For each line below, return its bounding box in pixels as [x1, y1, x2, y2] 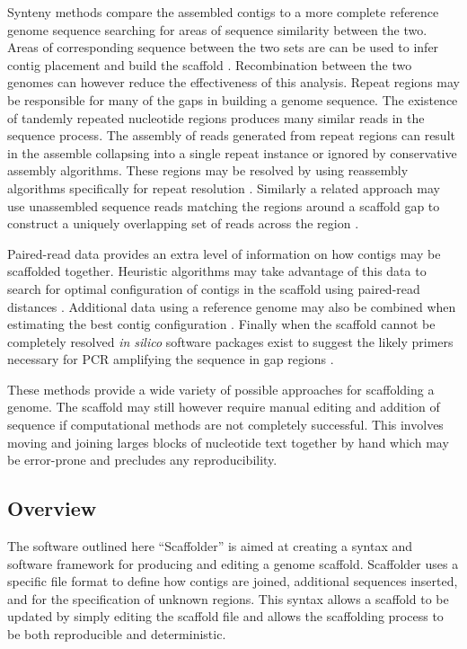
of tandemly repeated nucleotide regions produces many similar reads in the [7, 108, 425, 127]
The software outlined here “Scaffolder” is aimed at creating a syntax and [7, 537, 413, 556]
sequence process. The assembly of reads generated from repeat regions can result [7, 126, 455, 145]
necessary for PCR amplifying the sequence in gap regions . [7, 350, 334, 369]
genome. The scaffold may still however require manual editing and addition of [7, 397, 440, 416]
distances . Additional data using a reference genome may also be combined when [7, 297, 456, 316]
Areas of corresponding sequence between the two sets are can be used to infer [7, 38, 439, 57]
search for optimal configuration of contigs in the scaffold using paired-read [7, 279, 420, 298]
